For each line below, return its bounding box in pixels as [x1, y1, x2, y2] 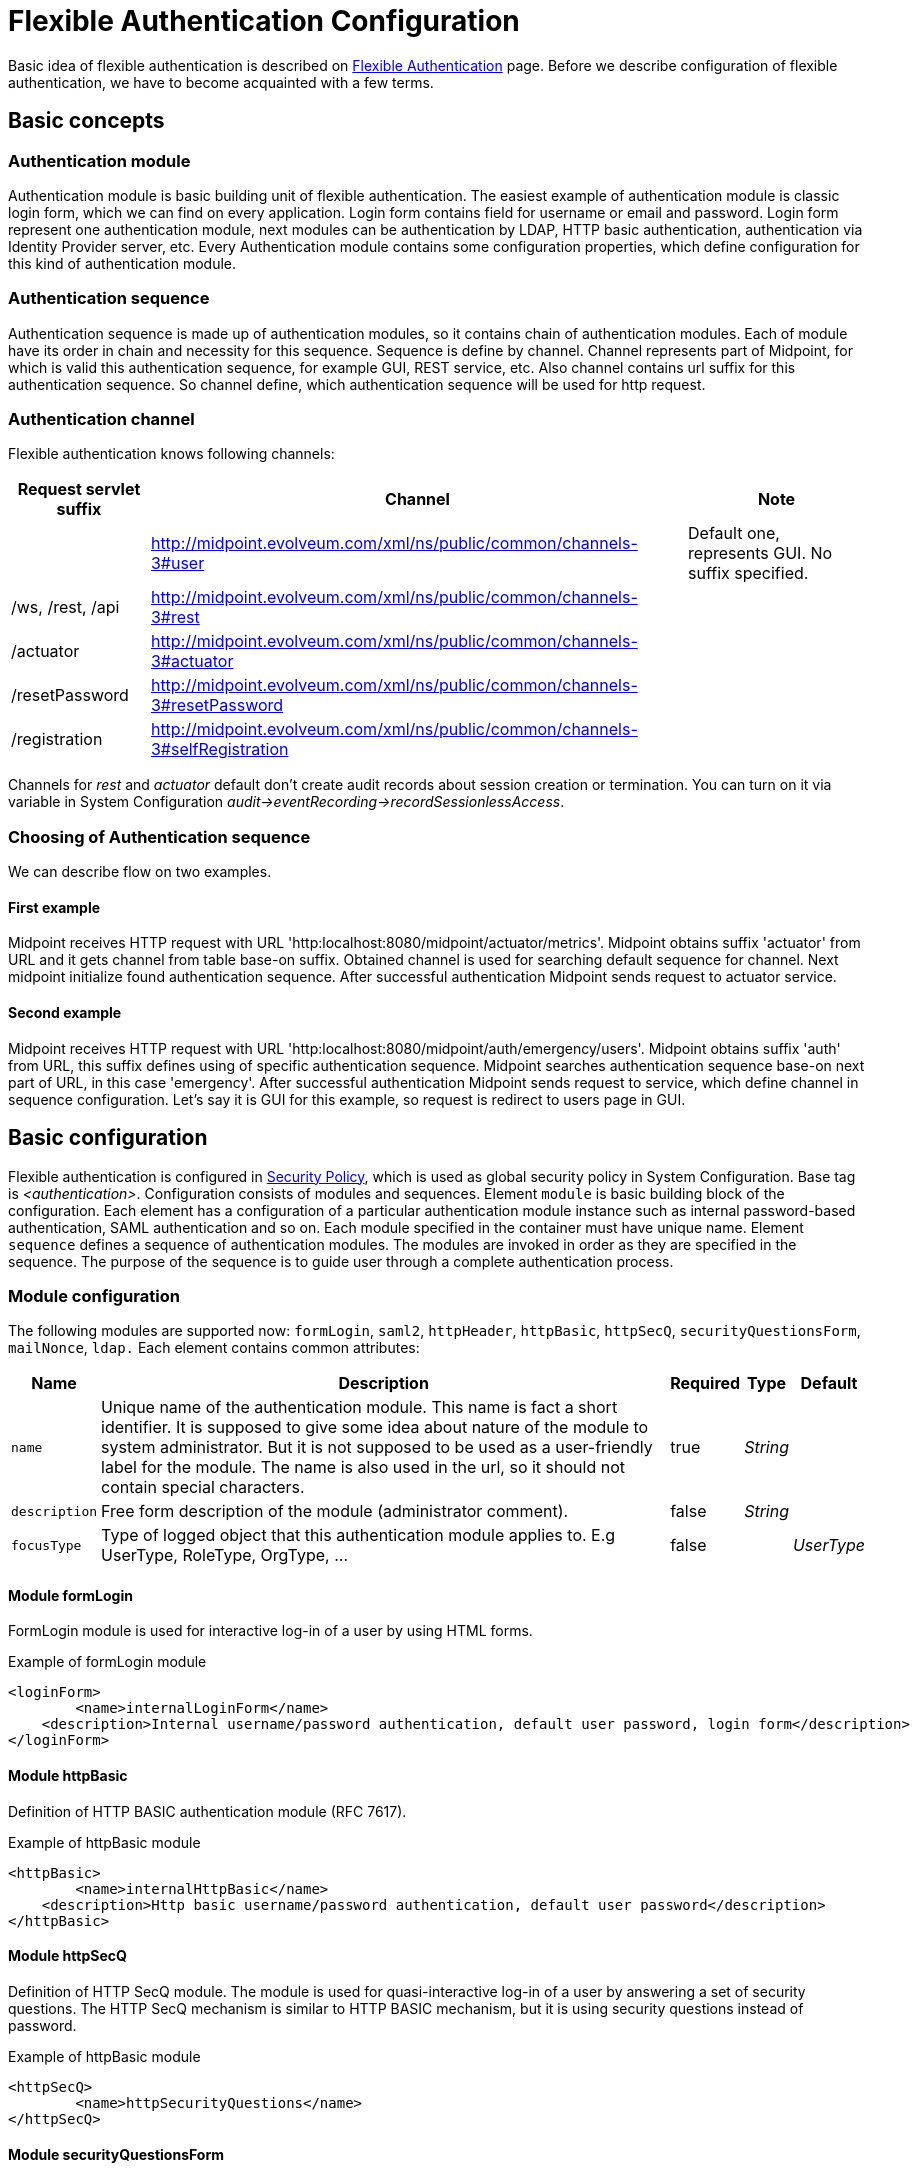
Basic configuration [8, 1125, 208, 1151]
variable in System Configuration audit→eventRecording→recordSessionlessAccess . [8, 793, 565, 811]
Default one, [688, 523, 780, 544]
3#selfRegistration [150, 739, 289, 760]
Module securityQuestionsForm [8, 2145, 224, 2163]
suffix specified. [688, 563, 809, 584]
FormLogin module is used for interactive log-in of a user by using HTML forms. [8, 1622, 533, 1640]
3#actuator [150, 651, 234, 672]
